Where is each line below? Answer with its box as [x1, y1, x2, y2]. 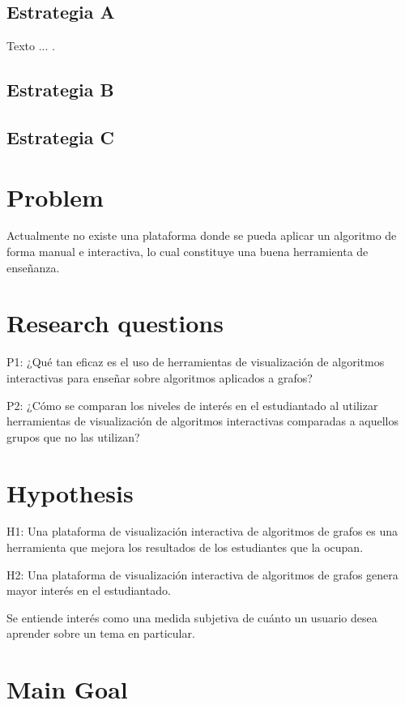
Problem [6, 180, 104, 213]
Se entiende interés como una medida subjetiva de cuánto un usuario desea [6, 609, 377, 626]
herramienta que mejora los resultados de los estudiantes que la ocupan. [6, 539, 364, 556]
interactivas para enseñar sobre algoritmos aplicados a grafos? [6, 369, 313, 386]
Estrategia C [6, 124, 114, 149]
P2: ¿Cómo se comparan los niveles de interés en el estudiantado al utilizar [6, 396, 378, 413]
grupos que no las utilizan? [6, 428, 140, 445]
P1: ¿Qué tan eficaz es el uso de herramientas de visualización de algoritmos [6, 353, 385, 370]
